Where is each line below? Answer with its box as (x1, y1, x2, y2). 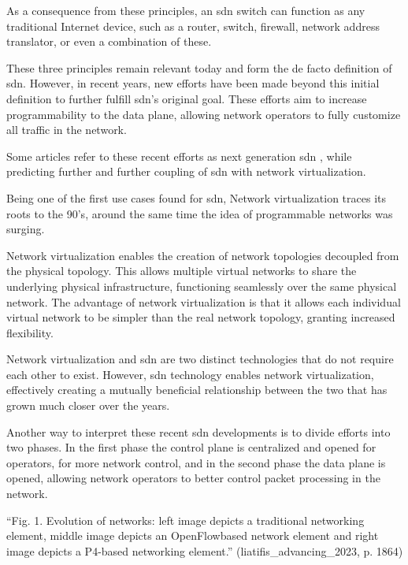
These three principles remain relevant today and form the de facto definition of (6, 59, 392, 76)
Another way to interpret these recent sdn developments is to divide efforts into (6, 423, 391, 440)
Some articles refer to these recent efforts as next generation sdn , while (6, 147, 352, 164)
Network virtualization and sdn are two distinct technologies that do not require (6, 351, 394, 367)
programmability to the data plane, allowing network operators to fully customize (6, 106, 401, 122)
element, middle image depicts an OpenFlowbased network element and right (6, 527, 379, 544)
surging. (6, 221, 45, 237)
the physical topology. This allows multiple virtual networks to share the (6, 262, 357, 279)
